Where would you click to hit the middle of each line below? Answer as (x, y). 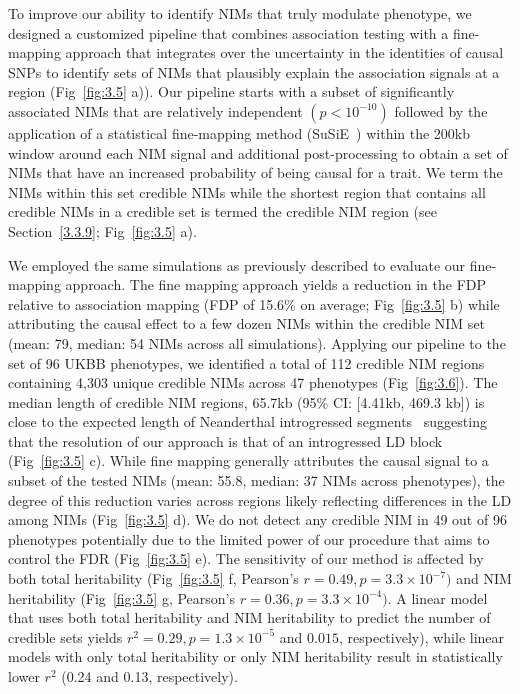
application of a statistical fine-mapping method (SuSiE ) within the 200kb (239, 132)
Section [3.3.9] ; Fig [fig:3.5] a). (102, 230)
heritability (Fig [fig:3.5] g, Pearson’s (122, 597)
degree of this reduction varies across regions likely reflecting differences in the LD (260, 499)
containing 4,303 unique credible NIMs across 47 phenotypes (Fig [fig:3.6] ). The (253, 382)
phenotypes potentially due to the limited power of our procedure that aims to (249, 538)
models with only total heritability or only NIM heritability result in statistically (255, 656)
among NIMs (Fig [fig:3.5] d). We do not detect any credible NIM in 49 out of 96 (257, 519)
